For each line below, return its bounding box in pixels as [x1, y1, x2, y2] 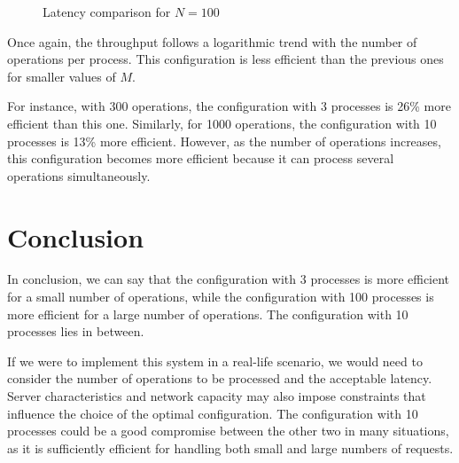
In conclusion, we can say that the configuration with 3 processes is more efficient [7, 270, 450, 288]
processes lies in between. [7, 322, 144, 341]
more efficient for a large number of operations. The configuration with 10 [7, 304, 408, 323]
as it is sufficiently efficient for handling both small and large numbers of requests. [7, 438, 454, 457]
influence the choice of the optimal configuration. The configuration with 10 [7, 404, 418, 422]
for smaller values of [7, 67, 116, 85]
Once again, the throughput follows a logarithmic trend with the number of [7, 32, 417, 51]
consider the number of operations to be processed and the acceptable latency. [7, 369, 432, 388]
